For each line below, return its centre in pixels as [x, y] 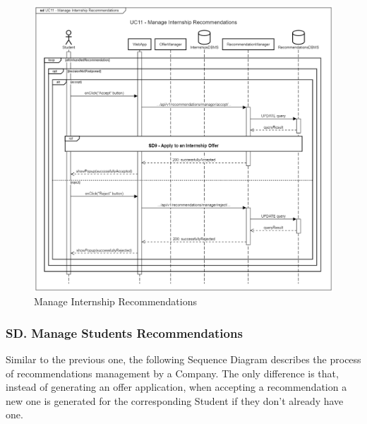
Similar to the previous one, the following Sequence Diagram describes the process [183, 359]
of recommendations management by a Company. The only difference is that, [172, 373]
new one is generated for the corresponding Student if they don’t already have [175, 400]
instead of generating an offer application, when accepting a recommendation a [176, 387]
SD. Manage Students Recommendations [124, 332]
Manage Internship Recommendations [115, 301]
